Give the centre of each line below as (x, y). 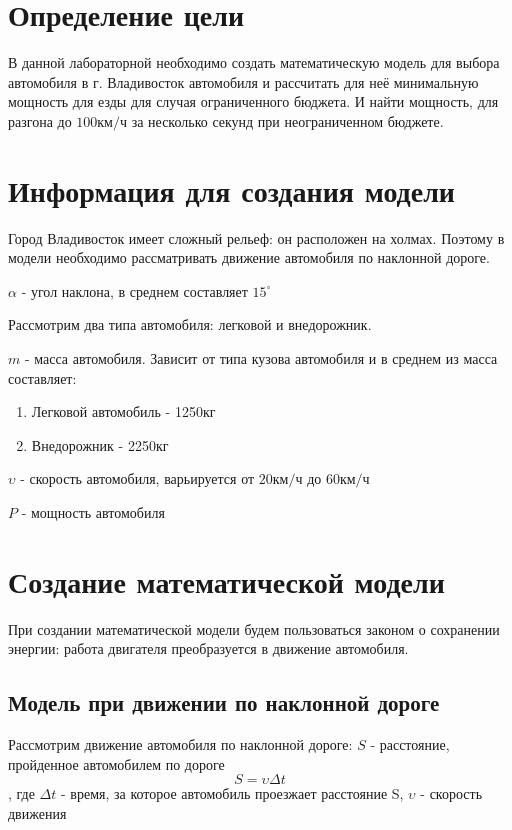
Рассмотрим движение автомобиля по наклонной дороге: (180, 744)
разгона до (40, 120)
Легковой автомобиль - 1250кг (123, 411)
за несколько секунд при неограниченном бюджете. (287, 120)
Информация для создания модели (232, 189)
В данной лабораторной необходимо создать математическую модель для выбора (254, 62)
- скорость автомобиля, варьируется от (137, 478)
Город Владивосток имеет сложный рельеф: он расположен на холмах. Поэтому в (256, 237)
